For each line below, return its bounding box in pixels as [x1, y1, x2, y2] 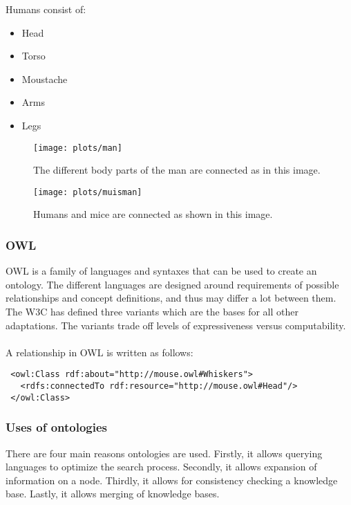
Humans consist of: [6, 2, 86, 16]
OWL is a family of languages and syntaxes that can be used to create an [6, 264, 317, 278]
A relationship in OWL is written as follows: [6, 345, 193, 359]
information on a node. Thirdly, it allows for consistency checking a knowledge [6, 472, 338, 487]
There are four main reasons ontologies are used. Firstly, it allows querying [6, 446, 323, 460]
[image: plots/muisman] [33, 187, 142, 197]
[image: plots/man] [33, 143, 122, 153]
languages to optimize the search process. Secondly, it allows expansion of [6, 459, 317, 474]
